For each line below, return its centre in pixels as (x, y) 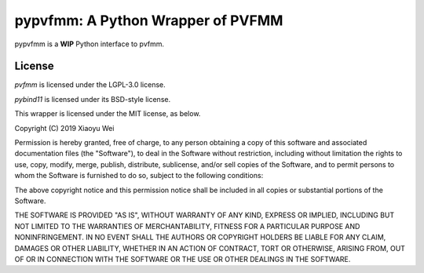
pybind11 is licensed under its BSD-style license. (93, 99)
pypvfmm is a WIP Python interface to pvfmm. (90, 44)
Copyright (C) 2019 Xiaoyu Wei (64, 128)
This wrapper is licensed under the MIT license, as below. (108, 114)
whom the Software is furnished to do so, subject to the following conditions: (139, 176)
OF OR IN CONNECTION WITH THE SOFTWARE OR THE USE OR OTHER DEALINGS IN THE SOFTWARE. (183, 259)
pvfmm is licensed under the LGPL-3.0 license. (90, 85)
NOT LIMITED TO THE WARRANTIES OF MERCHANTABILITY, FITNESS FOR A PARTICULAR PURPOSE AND (187, 226)
